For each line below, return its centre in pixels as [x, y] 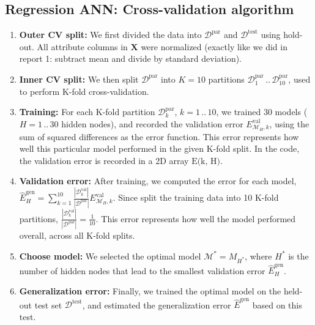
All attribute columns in [82, 46]
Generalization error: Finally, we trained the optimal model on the [150, 290]
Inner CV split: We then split [79, 79]
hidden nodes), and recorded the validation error [152, 123]
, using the [289, 123]
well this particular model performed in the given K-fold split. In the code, [159, 148]
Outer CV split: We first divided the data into [110, 35]
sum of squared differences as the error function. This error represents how [159, 136]
